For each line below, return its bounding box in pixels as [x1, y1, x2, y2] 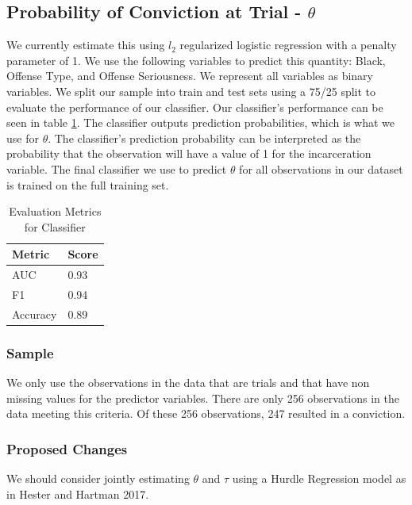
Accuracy [12, 305, 57, 322]
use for [6, 129, 39, 146]
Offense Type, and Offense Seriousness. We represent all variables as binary [6, 67, 373, 84]
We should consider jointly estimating [6, 470, 190, 487]
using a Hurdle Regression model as [232, 470, 406, 487]
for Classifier [24, 218, 86, 235]
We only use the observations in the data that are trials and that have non [6, 374, 370, 391]
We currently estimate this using [6, 36, 165, 53]
